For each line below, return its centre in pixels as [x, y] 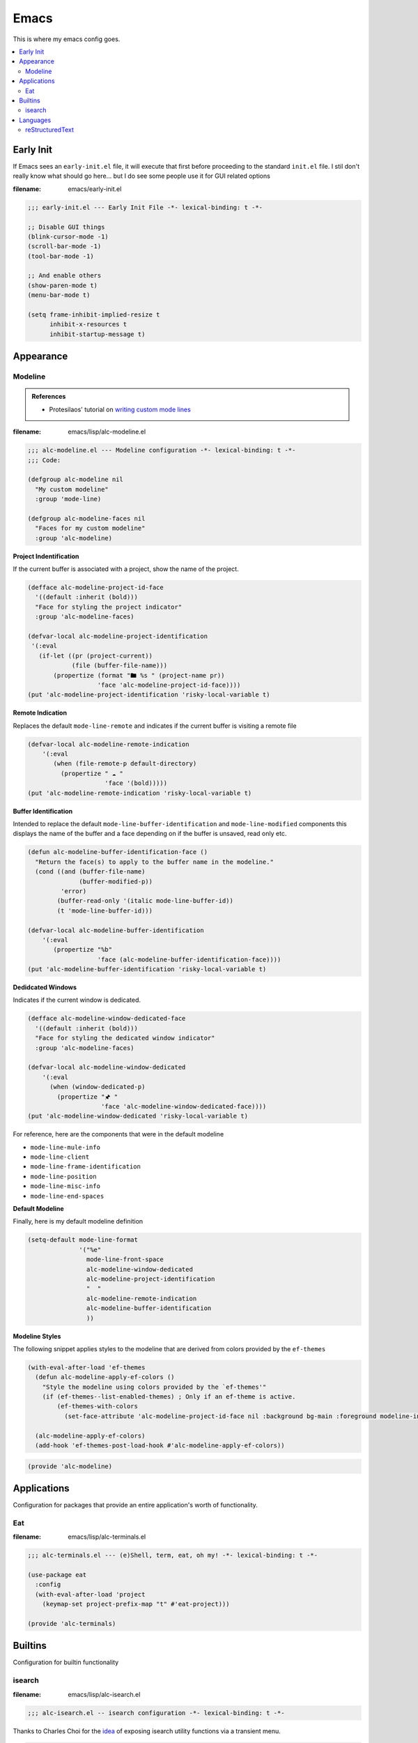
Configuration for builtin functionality [66, 1662]
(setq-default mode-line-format [83, 1240]
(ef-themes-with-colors [98, 1406]
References [49, 397]
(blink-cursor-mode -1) [68, 236]
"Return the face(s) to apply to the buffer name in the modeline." [155, 862]
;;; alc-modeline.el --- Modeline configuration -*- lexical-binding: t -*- [162, 450]
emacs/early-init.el [95, 189]
